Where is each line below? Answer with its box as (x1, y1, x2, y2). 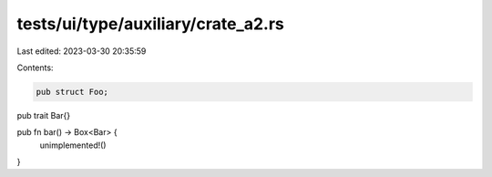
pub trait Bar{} (16, 109, 71, 120)
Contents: (16, 62, 54, 73)
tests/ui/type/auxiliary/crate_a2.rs (16, 14, 284, 34)
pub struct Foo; (36, 87, 109, 97)
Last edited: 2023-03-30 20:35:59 (16, 46, 147, 57)
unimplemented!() (39, 140, 107, 151)
